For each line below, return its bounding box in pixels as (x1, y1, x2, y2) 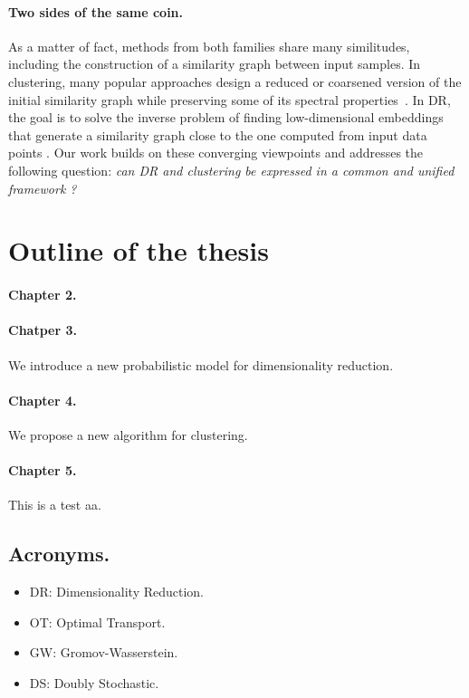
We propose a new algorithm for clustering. (8, 425, 248, 444)
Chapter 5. (8, 461, 77, 480)
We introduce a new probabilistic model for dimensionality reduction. (8, 355, 394, 374)
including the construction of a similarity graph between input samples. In (8, 54, 421, 73)
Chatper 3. (8, 320, 77, 339)
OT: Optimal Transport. (29, 612, 166, 631)
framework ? (8, 178, 77, 197)
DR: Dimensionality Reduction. (29, 582, 205, 601)
